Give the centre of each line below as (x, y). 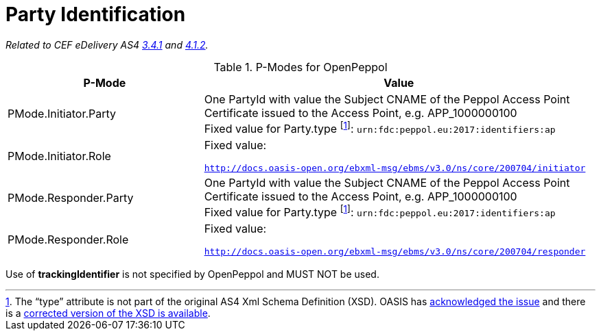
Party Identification (96, 14)
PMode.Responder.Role (68, 239)
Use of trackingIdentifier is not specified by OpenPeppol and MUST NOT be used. (192, 274)
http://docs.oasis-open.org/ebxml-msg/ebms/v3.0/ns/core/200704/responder (395, 252)
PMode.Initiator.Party (62, 114)
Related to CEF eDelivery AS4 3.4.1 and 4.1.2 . (107, 44)
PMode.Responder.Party (71, 197)
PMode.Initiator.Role (59, 156)
